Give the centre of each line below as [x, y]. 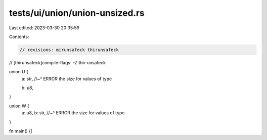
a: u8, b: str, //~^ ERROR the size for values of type [73, 113]
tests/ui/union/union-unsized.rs [77, 13]
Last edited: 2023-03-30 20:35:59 [44, 28]
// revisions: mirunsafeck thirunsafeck [69, 50]
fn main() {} [21, 131]
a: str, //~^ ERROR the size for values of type [67, 79]
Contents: [19, 37]
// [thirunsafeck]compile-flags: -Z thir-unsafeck [58, 62]
